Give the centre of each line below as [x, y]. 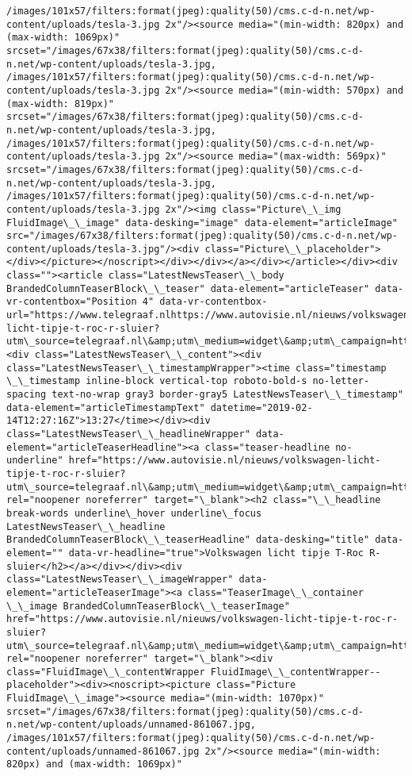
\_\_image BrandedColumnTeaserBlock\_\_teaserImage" [148, 606]
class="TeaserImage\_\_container [276, 592]
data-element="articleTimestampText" [106, 407]
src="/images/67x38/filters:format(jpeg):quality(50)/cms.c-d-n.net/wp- [202, 236]
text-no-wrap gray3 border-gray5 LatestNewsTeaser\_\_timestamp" [228, 395]
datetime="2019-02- [261, 407]
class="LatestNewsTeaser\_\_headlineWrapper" [128, 434]
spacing [27, 395]
